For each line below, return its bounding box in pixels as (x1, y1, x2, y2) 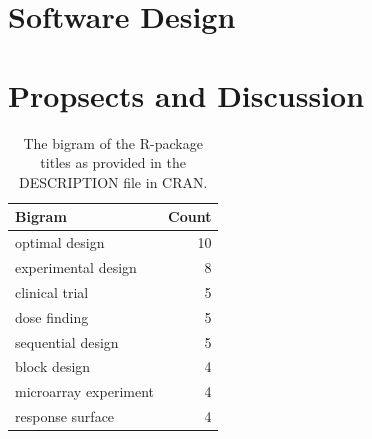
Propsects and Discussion (8, 74, 365, 115)
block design (15, 356, 91, 377)
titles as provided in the (40, 152, 187, 173)
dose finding (15, 306, 89, 327)
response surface (15, 406, 115, 427)
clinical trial (15, 281, 89, 302)
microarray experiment (15, 381, 154, 402)
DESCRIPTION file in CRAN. (18, 171, 208, 192)
